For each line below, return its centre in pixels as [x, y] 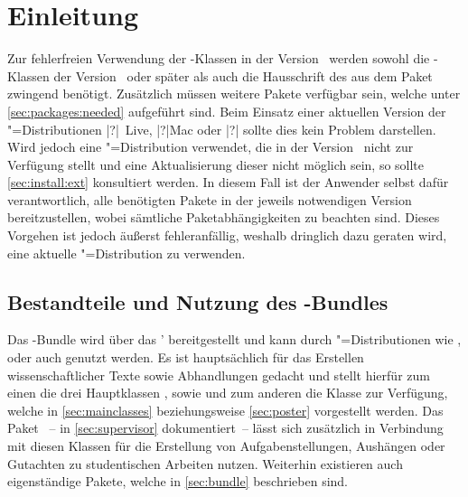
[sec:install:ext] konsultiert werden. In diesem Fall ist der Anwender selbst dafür [228, 182]
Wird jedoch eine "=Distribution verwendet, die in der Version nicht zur [211, 147]
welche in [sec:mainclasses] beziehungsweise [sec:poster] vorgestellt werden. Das [225, 410]
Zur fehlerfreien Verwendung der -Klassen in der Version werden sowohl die [219, 58]
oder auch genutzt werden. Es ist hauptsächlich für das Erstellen [186, 357]
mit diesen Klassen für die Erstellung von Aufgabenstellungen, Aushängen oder [226, 446]
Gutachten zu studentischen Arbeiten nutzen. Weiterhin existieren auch [205, 463]
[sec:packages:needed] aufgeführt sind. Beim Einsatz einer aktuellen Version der [227, 111]
